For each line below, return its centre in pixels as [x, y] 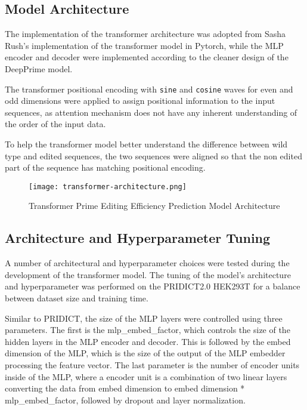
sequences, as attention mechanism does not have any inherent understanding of [151, 112]
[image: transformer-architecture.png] [108, 186]
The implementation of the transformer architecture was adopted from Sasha [145, 34]
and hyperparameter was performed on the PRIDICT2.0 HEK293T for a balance [153, 286]
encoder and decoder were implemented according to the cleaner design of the [147, 57]
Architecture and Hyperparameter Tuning [138, 238]
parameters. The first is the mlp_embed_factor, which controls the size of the [148, 330]
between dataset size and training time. [77, 298]
